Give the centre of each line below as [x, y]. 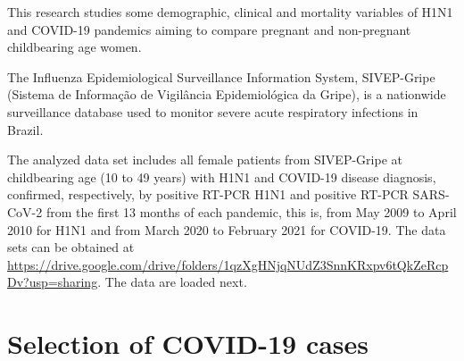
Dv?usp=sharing [53, 282]
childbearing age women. [75, 47]
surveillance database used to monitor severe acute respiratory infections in [213, 111]
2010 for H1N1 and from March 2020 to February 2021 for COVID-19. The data [227, 229]
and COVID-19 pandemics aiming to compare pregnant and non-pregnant [209, 29]
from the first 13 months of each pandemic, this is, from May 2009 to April [251, 211]
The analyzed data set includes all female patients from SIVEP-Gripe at [205, 160]
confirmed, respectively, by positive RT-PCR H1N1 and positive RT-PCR [208, 194]
